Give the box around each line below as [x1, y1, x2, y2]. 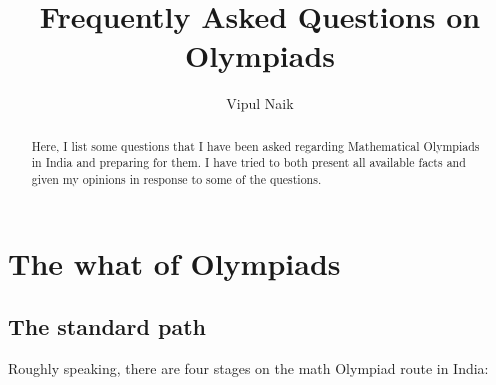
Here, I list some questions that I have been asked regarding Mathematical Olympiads [31, 137, 480, 154]
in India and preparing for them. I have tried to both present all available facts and [31, 154, 466, 171]
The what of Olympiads [8, 242, 341, 283]
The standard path [8, 311, 206, 342]
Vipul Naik [226, 93, 294, 114]
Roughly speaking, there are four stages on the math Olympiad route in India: [8, 358, 489, 379]
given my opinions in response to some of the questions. [31, 171, 322, 188]
